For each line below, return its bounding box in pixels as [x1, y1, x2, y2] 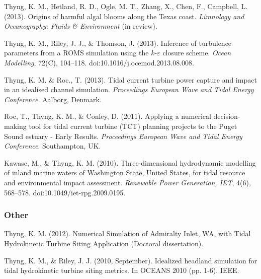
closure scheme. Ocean [162, 47, 231, 58]
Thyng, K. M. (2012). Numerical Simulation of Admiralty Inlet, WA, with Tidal [4, 228, 251, 239]
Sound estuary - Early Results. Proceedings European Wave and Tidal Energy [4, 130, 242, 141]
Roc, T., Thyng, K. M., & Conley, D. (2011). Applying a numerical [4, 111, 211, 121]
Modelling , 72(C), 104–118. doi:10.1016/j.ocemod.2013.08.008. [4, 57, 194, 67]
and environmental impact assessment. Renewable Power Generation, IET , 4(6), [4, 177, 251, 187]
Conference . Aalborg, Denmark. [4, 94, 102, 104]
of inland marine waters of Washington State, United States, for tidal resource [4, 167, 245, 178]
